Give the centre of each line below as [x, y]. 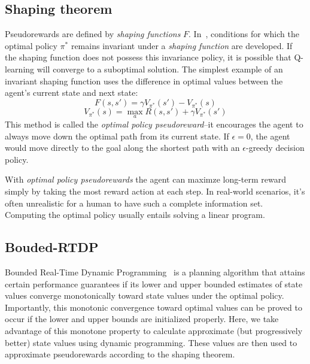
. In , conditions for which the [244, 34]
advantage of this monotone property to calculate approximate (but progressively [154, 330]
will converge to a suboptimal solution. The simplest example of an [160, 69]
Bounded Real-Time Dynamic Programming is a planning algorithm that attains [155, 272]
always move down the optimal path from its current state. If [117, 136]
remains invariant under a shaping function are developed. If [182, 45]
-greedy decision [275, 148]
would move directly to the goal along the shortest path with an [122, 148]
